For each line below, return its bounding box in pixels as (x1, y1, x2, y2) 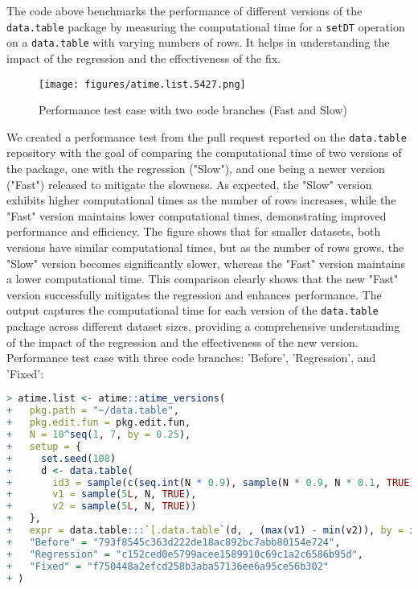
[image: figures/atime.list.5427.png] (39, 78, 246, 90)
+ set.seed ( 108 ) (6, 452, 117, 464)
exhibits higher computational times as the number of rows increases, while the (6, 192, 396, 208)
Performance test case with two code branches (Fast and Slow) (39, 101, 347, 118)
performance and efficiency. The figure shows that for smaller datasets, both (6, 223, 381, 240)
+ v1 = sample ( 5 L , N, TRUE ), (6, 488, 197, 500)
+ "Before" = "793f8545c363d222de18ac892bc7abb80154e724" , (6, 536, 341, 548)
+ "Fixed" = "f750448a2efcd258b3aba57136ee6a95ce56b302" (6, 560, 329, 572)
